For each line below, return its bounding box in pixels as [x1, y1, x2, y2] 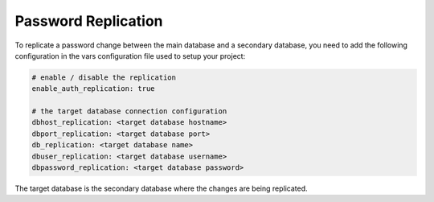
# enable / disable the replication [31, 72, 177, 82]
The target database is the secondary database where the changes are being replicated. [14, 183, 309, 193]
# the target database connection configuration [31, 107, 227, 116]
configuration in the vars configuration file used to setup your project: [14, 51, 246, 60]
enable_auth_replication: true [31, 85, 156, 93]
